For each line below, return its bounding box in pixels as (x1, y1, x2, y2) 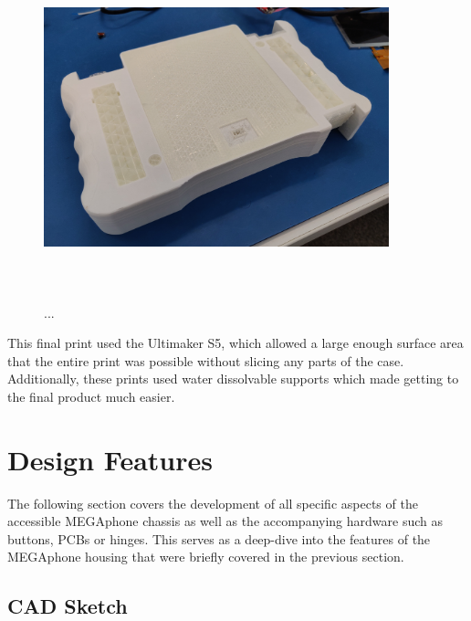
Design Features (7, 440, 213, 478)
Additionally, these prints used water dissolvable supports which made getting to (7, 369, 459, 388)
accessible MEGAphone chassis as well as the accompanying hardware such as (7, 511, 443, 531)
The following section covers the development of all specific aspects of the (7, 493, 418, 512)
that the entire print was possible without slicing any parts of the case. (7, 351, 404, 370)
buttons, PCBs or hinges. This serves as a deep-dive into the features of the (7, 529, 431, 548)
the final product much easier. (7, 386, 175, 405)
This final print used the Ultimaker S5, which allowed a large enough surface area (7, 333, 464, 353)
